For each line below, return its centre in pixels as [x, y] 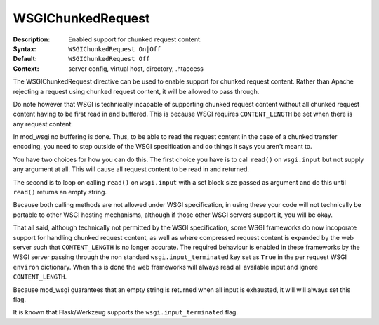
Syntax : [25, 48]
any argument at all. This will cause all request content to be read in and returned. [131, 169]
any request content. [43, 124]
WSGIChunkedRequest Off [109, 59]
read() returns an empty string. [60, 192]
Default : [25, 59]
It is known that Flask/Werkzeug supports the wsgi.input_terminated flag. [126, 312]
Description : [32, 39]
